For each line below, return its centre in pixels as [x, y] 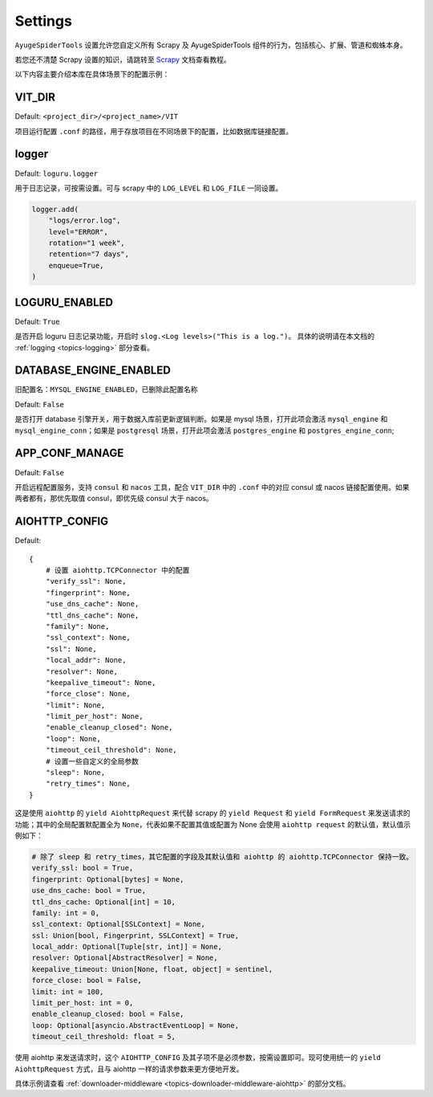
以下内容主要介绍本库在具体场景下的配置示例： [92, 74]
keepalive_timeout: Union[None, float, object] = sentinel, [152, 969]
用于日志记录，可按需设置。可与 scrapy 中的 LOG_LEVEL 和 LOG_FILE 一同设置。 [149, 188]
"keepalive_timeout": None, [101, 682]
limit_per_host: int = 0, [83, 1003]
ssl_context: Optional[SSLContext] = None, [119, 924]
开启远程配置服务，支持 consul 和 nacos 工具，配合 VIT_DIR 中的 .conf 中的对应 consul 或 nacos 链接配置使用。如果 [212, 487]
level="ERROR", [78, 232]
